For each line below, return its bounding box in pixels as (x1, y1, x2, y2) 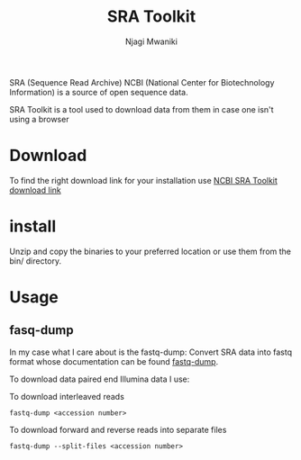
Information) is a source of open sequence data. (9, 86, 188, 97)
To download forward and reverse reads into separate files (9, 424, 227, 435)
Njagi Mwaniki (124, 36, 178, 47)
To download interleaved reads (9, 391, 124, 401)
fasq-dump (9, 322, 74, 338)
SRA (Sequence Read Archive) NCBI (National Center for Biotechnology (9, 77, 275, 87)
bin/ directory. (9, 255, 61, 266)
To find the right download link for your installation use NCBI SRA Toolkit (9, 175, 278, 185)
